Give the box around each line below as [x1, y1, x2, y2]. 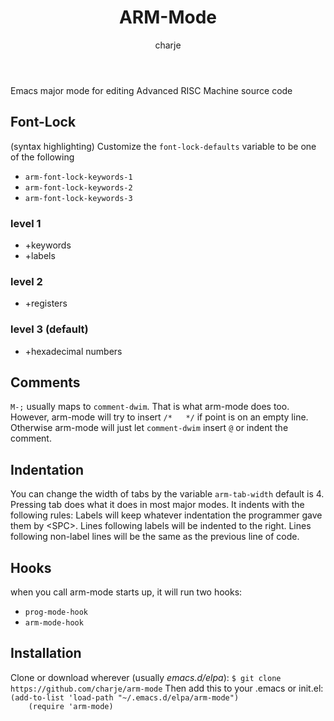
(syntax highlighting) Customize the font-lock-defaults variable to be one [10, 140, 317, 152]
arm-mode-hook [24, 618, 84, 628]
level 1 [10, 216, 42, 230]
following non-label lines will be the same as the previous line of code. [10, 531, 300, 543]
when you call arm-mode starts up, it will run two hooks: [10, 586, 243, 598]
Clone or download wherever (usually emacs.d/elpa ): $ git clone [10, 671, 282, 683]
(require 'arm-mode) [28, 701, 114, 711]
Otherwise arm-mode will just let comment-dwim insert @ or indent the [10, 422, 289, 434]
